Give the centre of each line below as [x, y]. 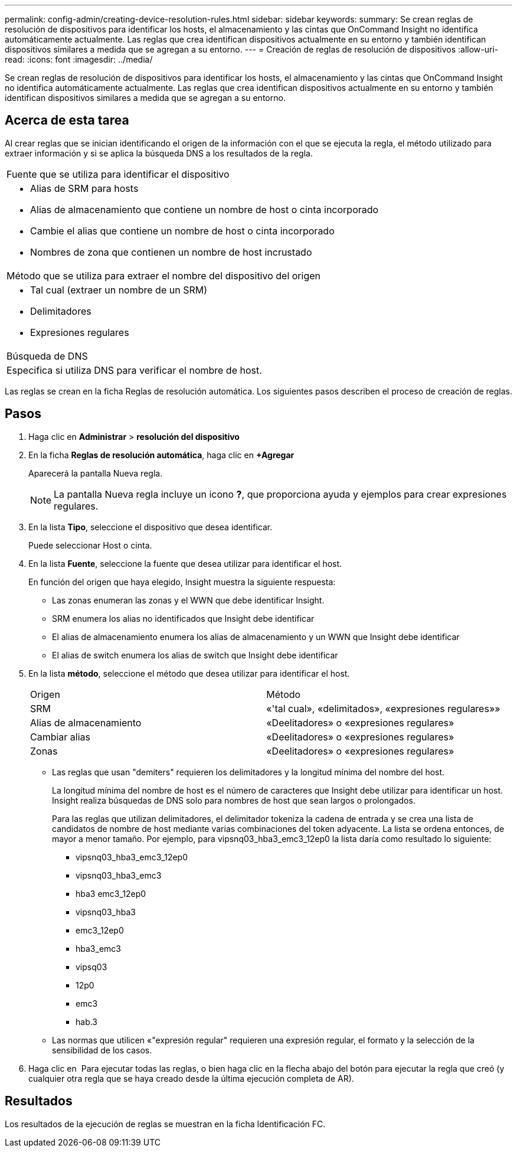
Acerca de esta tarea [67, 120]
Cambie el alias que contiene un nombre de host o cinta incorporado [182, 231]
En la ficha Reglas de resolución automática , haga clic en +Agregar [161, 455]
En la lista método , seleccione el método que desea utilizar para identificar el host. [189, 673]
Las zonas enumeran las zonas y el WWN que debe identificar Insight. [188, 600]
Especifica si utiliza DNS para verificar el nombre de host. [134, 370]
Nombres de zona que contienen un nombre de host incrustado [171, 252]
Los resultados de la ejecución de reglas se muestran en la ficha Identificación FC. [165, 1124]
